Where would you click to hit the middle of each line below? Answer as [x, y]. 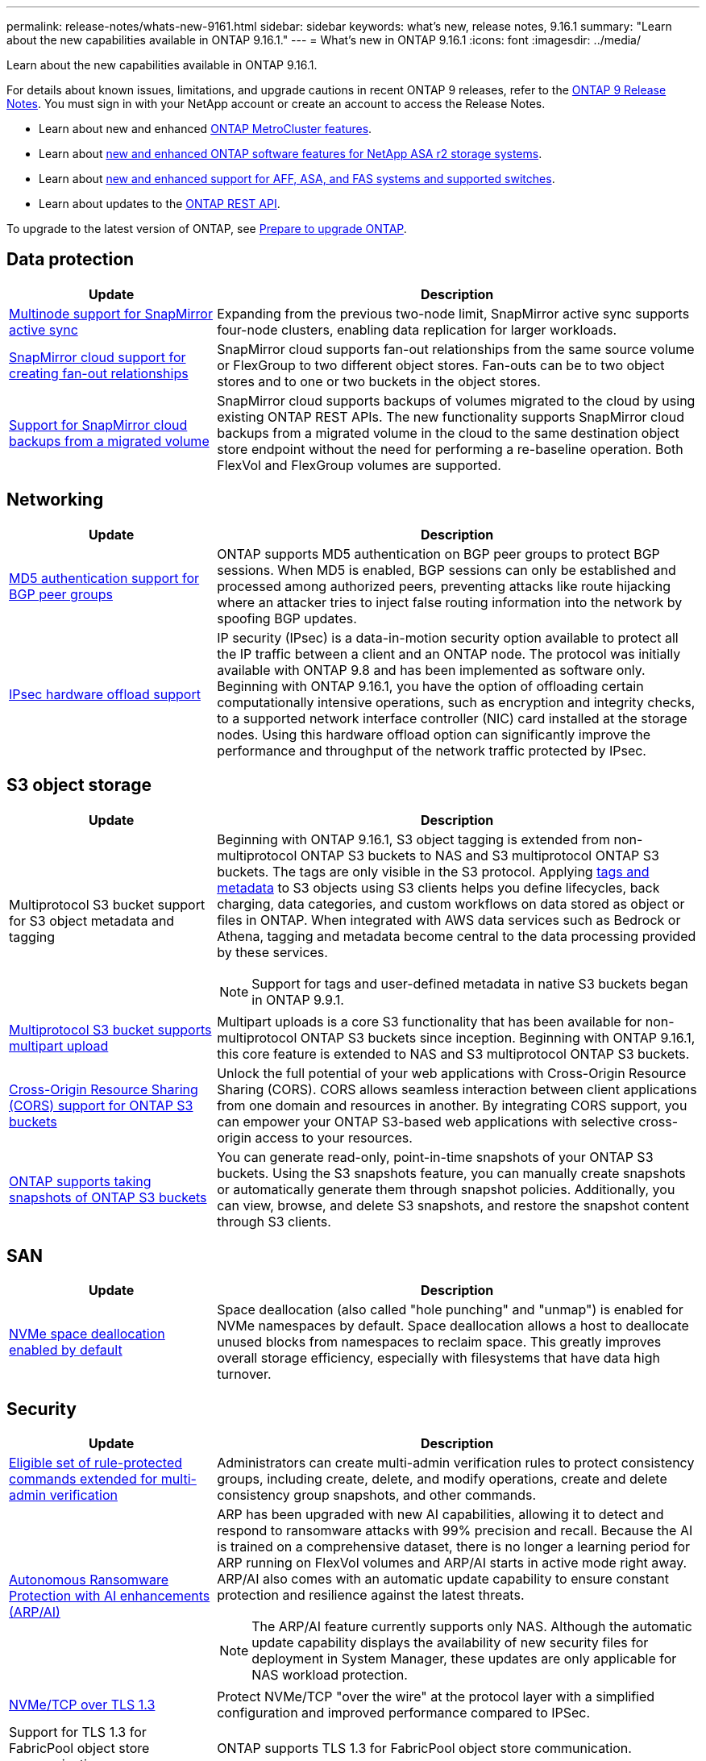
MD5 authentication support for [104, 578]
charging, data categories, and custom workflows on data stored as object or [451, 903]
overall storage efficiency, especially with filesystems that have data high [438, 1358]
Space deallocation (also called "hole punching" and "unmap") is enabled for [450, 1310]
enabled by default [66, 1350]
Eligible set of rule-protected [96, 1463]
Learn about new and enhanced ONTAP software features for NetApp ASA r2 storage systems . [291, 154]
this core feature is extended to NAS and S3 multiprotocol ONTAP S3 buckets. [453, 1053]
